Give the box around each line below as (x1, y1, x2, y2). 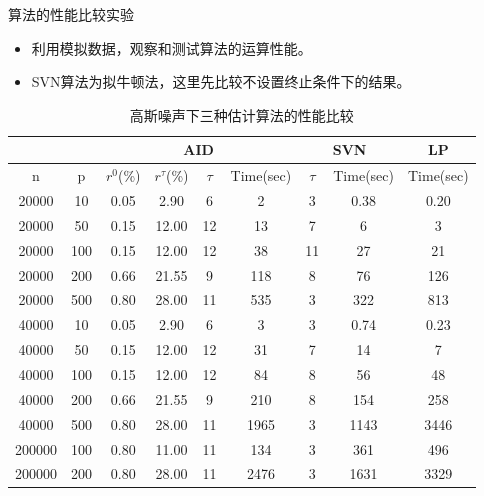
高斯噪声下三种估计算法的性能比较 (129, 104, 354, 125)
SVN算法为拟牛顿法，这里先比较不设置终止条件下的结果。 (31, 71, 411, 92)
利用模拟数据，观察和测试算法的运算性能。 (31, 37, 312, 58)
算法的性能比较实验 (8, 4, 134, 24)
